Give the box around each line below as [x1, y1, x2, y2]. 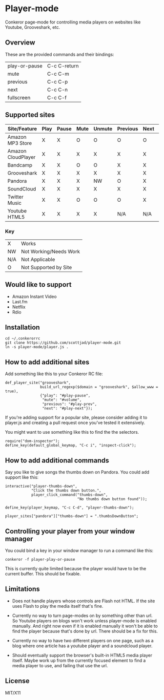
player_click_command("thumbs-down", [31, 492, 108, 497]
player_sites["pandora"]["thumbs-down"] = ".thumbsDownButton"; [5, 514, 139, 519]
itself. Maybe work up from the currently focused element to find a [12, 658, 146, 663]
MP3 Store [7, 140, 32, 147]
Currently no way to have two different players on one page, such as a [12, 637, 154, 643]
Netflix [12, 304, 26, 310]
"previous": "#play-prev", [42, 402, 97, 407]
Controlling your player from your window [5, 527, 135, 535]
